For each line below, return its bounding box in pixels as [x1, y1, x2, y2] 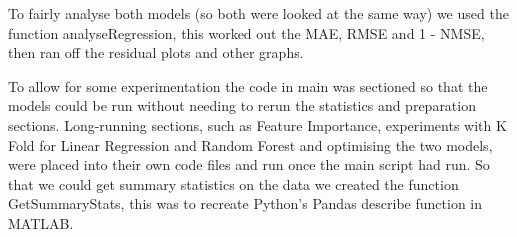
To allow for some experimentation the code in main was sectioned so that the [8, 75, 488, 96]
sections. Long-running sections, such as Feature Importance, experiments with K [8, 114, 507, 135]
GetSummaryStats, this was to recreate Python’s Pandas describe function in [8, 193, 483, 214]
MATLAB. [8, 212, 74, 233]
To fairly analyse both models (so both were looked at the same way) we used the [8, 3, 509, 23]
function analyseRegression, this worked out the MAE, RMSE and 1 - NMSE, [8, 22, 485, 43]
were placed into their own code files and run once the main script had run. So [8, 154, 490, 175]
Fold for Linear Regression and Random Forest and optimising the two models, [8, 134, 493, 155]
